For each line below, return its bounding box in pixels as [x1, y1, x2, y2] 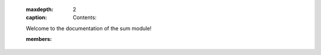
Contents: [73, 14, 97, 21]
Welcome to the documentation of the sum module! [26, 25, 152, 32]
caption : [26, 14, 48, 21]
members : [26, 36, 52, 43]
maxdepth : [26, 6, 53, 13]
